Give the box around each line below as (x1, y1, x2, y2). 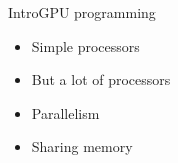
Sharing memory (31, 136, 133, 157)
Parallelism (31, 102, 100, 123)
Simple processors (31, 35, 140, 56)
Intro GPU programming (8, 2, 156, 22)
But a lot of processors (31, 69, 171, 90)
